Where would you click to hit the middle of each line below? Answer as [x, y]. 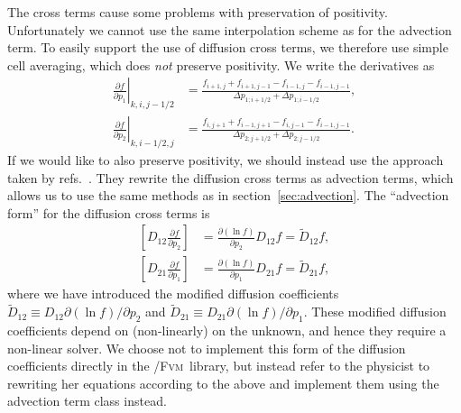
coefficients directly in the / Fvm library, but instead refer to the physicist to [219, 366]
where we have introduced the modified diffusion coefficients [173, 294]
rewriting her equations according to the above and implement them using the [223, 383]
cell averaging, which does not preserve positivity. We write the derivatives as [221, 64]
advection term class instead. [87, 401]
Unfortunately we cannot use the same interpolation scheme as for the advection [230, 29]
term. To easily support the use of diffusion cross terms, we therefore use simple [228, 47]
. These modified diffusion [375, 312]
